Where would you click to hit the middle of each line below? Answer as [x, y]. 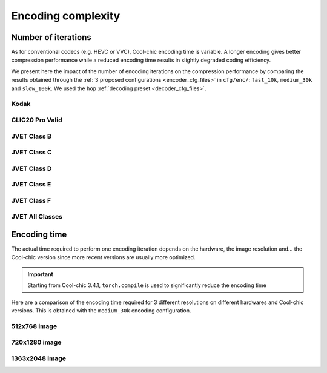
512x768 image [34, 326]
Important [41, 274]
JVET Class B [31, 136]
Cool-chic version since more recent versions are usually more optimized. [103, 257]
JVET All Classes [37, 217]
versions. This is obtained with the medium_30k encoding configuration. [101, 310]
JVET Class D [31, 168]
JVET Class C [31, 153]
